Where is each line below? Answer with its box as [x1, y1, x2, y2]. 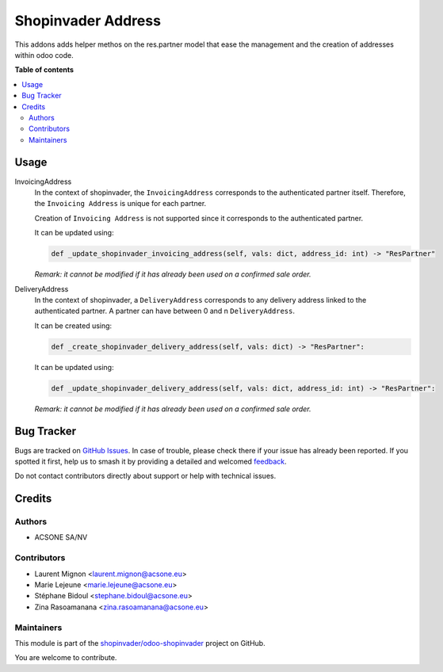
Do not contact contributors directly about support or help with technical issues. [14, 472, 277, 481]
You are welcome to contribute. [14, 653, 117, 662]
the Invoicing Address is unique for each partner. [34, 199, 207, 208]
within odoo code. [14, 50, 74, 59]
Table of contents [14, 65, 74, 74]
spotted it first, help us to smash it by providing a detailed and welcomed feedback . [14, 456, 287, 466]
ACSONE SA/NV [34, 533, 88, 542]
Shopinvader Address [14, 12, 162, 29]
